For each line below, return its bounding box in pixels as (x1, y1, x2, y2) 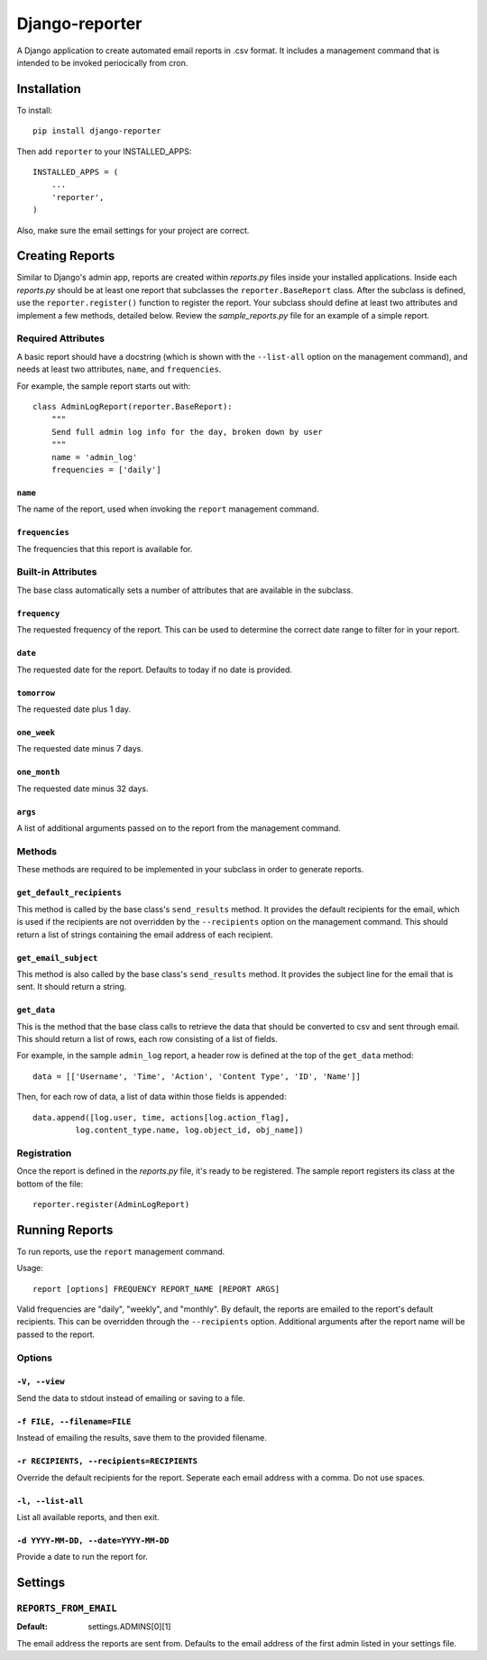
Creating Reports (16, 248, 115, 263)
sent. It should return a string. (16, 982, 127, 992)
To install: (16, 105, 53, 115)
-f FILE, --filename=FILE (16, 1416, 132, 1426)
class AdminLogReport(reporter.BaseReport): (32, 401, 234, 411)
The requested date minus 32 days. (16, 783, 149, 794)
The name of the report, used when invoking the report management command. (16, 503, 319, 514)
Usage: (16, 1263, 44, 1274)
